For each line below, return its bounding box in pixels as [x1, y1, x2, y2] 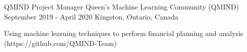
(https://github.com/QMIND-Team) [4, 37, 117, 48]
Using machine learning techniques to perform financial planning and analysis [4, 28, 243, 38]
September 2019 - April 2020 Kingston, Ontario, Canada [4, 11, 179, 21]
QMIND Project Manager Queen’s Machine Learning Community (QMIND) [4, 1, 239, 11]
